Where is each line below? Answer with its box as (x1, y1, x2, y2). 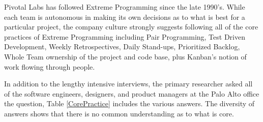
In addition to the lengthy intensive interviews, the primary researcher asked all (4, 78, 253, 89)
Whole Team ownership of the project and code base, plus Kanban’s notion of (4, 51, 247, 62)
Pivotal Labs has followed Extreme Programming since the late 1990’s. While (4, 2, 245, 12)
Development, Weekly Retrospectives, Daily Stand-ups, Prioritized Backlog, (4, 41, 240, 52)
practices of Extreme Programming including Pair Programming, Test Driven (4, 31, 245, 42)
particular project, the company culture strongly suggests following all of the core (4, 21, 258, 32)
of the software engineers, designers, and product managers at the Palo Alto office (4, 88, 259, 99)
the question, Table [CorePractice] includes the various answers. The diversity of (4, 98, 255, 109)
